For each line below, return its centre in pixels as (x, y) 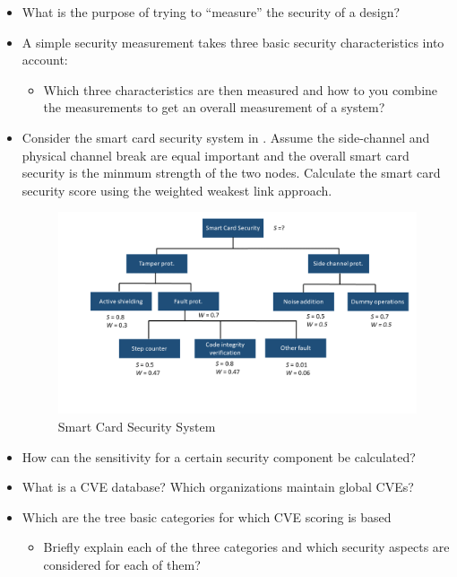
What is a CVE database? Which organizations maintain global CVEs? (218, 487)
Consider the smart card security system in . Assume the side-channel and (226, 137)
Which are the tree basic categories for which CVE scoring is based (207, 516)
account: (45, 60)
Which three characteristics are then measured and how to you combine (241, 89)
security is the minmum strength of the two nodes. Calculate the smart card (231, 173)
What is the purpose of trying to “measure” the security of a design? (211, 12)
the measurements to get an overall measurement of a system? (214, 107)
